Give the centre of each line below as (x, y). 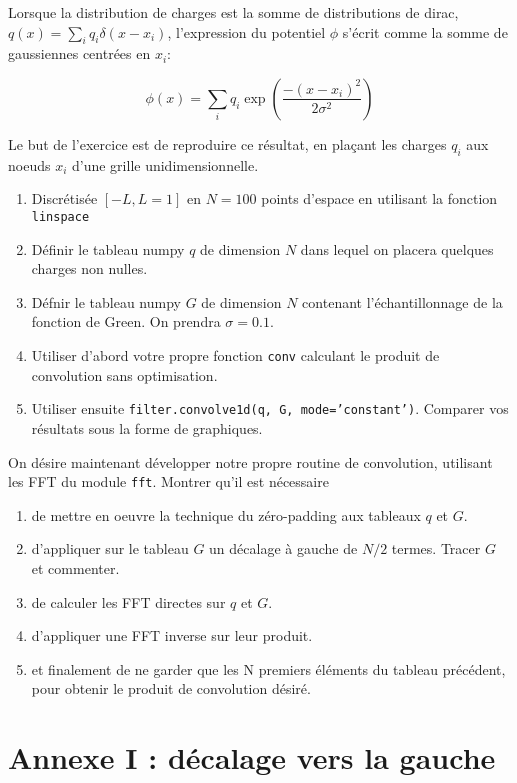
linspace (60, 216)
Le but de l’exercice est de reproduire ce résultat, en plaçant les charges (227, 143)
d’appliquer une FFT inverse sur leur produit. (172, 635)
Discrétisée (64, 198)
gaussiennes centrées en (79, 53)
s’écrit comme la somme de (425, 31)
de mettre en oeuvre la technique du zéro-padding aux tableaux (226, 514)
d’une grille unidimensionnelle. (165, 164)
